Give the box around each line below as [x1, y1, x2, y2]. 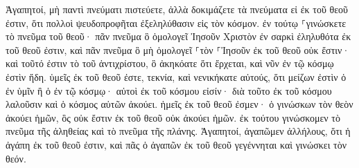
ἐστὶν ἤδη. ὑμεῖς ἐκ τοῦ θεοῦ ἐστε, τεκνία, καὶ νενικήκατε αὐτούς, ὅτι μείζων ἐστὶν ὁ [6, 69, 347, 84]
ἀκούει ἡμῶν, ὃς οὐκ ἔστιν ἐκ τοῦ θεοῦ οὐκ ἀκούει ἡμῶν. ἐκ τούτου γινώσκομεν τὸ [6, 110, 340, 124]
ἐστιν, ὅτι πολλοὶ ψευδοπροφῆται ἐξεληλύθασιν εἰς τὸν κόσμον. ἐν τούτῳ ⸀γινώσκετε [6, 15, 347, 30]
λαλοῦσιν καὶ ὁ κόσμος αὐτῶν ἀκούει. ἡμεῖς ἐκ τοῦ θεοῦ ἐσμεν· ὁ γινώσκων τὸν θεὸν [6, 97, 353, 111]
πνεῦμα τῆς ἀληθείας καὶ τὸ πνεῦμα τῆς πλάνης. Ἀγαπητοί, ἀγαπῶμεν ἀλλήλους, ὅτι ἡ [6, 124, 351, 138]
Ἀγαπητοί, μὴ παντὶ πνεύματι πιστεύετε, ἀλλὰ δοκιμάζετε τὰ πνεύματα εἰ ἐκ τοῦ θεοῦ [6, 2, 349, 16]
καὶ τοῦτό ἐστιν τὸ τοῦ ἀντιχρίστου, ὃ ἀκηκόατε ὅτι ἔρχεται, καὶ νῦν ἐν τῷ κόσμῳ [6, 56, 334, 71]
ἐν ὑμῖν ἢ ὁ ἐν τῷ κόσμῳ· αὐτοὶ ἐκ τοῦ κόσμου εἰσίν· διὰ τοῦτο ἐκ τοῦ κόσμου [6, 83, 332, 97]
